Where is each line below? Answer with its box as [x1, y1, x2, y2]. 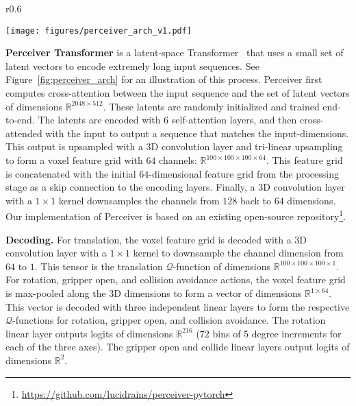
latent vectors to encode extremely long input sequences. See [5, 58, 259, 73]
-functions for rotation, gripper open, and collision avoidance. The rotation [12, 313, 326, 327]
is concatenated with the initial [5, 166, 136, 180]
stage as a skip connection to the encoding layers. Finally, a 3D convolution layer [5, 180, 345, 194]
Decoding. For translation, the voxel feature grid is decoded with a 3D [5, 232, 307, 246]
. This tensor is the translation [34, 259, 163, 273]
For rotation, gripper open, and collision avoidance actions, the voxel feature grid [5, 272, 346, 287]
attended [5, 126, 42, 140]
